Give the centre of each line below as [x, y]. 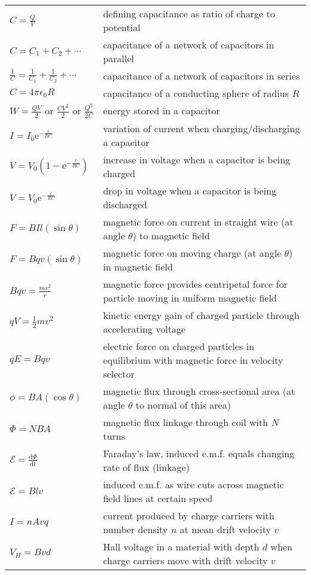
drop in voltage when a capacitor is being [190, 190]
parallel [119, 58]
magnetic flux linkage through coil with [186, 422]
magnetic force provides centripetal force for [195, 284]
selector [119, 373]
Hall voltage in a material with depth [181, 546]
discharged [125, 204]
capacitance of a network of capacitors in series [202, 76]
